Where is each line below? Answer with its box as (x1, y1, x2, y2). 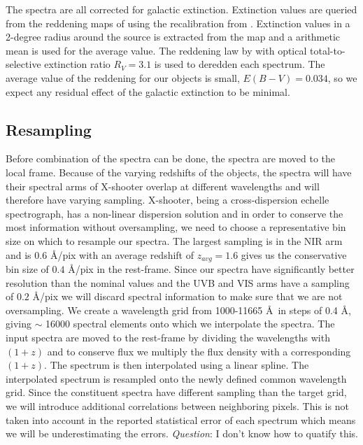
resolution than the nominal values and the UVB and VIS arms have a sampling (6, 275, 350, 290)
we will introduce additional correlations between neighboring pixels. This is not (6, 398, 349, 413)
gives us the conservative (241, 247, 347, 262)
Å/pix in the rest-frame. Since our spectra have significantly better (68, 261, 355, 276)
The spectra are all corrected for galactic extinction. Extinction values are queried (6, 2, 357, 16)
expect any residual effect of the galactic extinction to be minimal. (6, 84, 290, 99)
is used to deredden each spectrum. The (154, 57, 325, 71)
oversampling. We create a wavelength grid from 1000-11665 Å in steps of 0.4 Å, (6, 302, 351, 317)
